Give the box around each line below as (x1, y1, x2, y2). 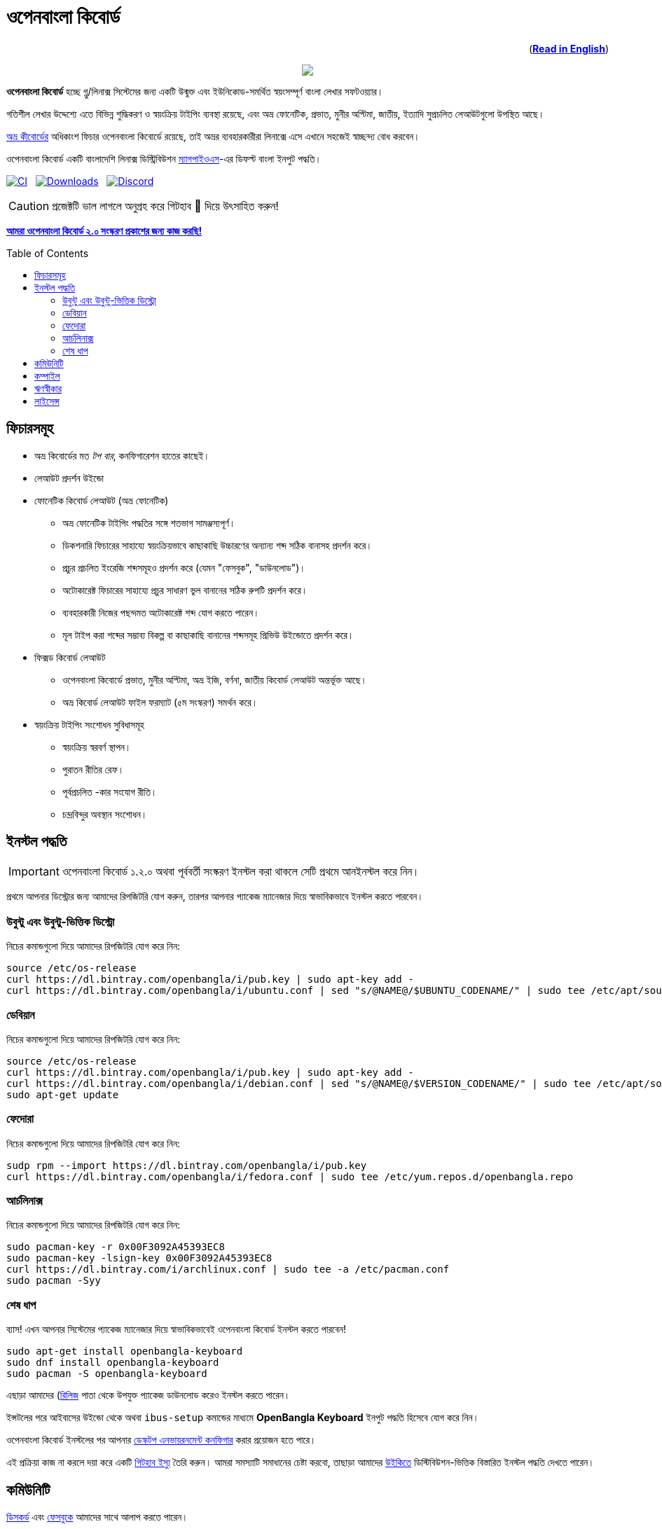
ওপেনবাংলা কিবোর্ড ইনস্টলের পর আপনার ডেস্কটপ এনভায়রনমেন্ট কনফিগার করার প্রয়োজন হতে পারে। (6, 1434, 317, 1446)
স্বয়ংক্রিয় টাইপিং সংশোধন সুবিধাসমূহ (34, 718, 144, 731)
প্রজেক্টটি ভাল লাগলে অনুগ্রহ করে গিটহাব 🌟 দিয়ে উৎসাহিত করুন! (52, 198, 279, 213)
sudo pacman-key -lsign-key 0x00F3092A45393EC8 (6, 1252, 273, 1264)
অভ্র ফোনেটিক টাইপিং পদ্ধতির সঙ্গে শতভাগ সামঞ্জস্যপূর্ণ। (62, 516, 236, 529)
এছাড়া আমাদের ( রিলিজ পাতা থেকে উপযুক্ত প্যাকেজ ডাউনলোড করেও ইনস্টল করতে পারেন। (6, 1389, 291, 1402)
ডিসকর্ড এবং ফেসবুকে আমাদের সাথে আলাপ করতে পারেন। (6, 1511, 188, 1523)
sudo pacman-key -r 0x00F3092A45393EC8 (6, 1241, 225, 1253)
